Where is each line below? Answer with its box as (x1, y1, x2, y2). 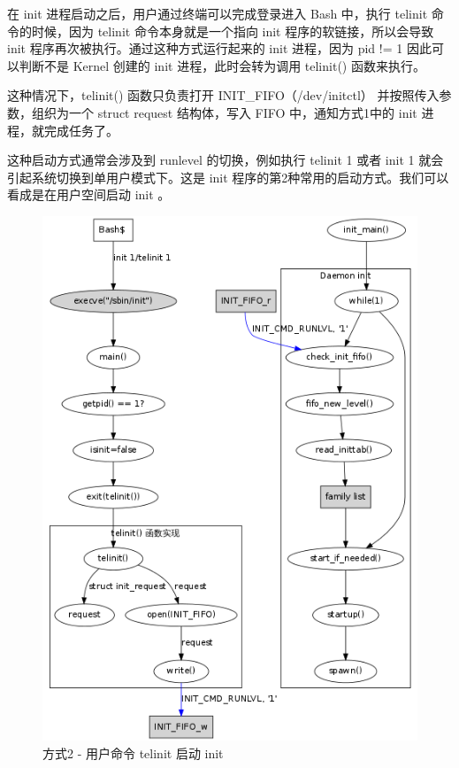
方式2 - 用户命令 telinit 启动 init (42, 743, 224, 762)
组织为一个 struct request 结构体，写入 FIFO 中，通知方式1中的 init (31, 103, 417, 121)
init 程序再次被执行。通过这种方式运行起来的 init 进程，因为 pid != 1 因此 (7, 39, 432, 58)
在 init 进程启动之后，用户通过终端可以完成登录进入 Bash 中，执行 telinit (7, 4, 428, 22)
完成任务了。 (43, 120, 119, 139)
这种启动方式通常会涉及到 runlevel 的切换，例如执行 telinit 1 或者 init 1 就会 (7, 151, 444, 169)
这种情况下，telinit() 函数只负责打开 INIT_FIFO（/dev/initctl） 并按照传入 (7, 86, 440, 105)
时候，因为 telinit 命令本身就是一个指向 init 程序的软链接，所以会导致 (31, 21, 434, 40)
